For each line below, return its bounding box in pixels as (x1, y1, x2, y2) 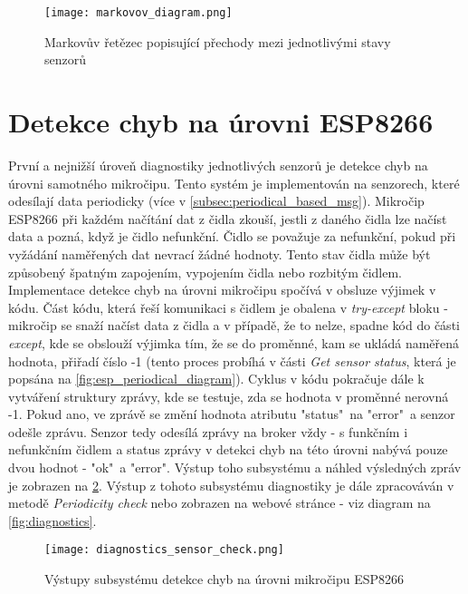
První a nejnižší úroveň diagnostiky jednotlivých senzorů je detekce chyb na (8, 155, 428, 174)
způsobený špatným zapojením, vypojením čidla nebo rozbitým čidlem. (8, 262, 403, 281)
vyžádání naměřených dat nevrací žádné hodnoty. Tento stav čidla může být (8, 244, 431, 263)
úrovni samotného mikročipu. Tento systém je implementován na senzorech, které (8, 173, 460, 192)
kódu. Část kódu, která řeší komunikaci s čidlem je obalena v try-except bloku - (8, 297, 448, 316)
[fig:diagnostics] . (8, 511, 97, 530)
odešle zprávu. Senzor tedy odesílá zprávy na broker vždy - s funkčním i (8, 422, 408, 441)
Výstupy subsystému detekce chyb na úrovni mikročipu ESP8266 (44, 570, 405, 589)
